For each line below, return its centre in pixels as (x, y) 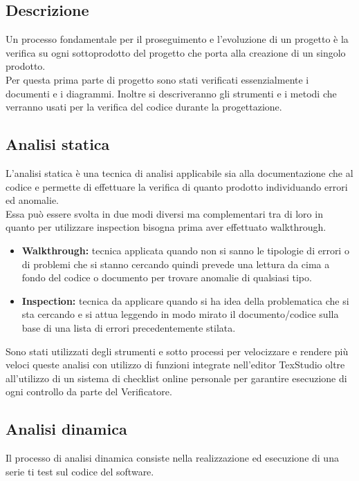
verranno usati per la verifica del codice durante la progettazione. (144, 107)
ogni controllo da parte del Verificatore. (89, 392)
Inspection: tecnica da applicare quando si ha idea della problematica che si (185, 300)
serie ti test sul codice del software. (80, 471)
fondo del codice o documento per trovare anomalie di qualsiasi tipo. (167, 277)
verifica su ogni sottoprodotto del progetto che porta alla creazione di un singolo (176, 52)
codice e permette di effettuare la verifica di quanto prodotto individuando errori (177, 186)
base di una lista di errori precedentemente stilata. (129, 327)
